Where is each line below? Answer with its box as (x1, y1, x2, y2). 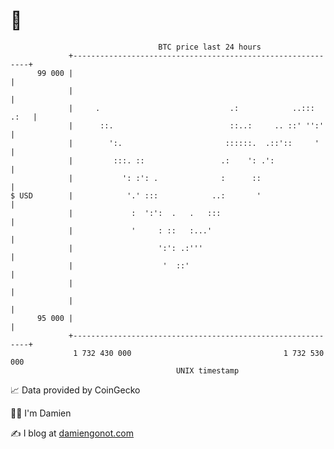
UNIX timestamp (175, 365, 240, 376)
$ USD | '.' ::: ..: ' (10, 190, 262, 201)
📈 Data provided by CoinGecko (10, 384, 141, 396)
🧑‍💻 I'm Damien (10, 407, 72, 419)
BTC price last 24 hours (158, 42, 262, 52)
